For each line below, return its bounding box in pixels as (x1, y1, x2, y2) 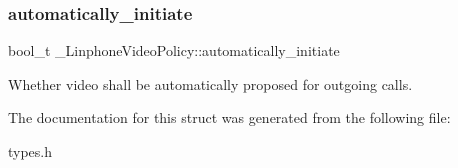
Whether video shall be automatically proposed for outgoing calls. (8, 73, 413, 94)
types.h (8, 141, 53, 161)
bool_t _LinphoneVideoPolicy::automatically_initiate (8, 40, 340, 61)
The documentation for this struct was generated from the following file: (8, 107, 451, 128)
